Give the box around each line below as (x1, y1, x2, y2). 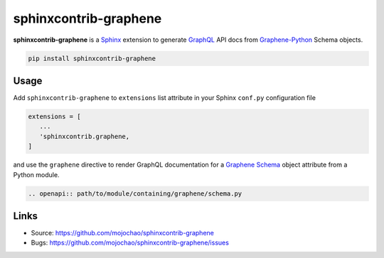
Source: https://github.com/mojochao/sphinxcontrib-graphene (31, 229, 215, 237)
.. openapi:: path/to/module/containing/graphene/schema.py (28, 189, 242, 198)
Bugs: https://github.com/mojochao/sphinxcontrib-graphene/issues (31, 238, 229, 247)
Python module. (13, 170, 60, 179)
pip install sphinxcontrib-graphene (28, 54, 156, 62)
